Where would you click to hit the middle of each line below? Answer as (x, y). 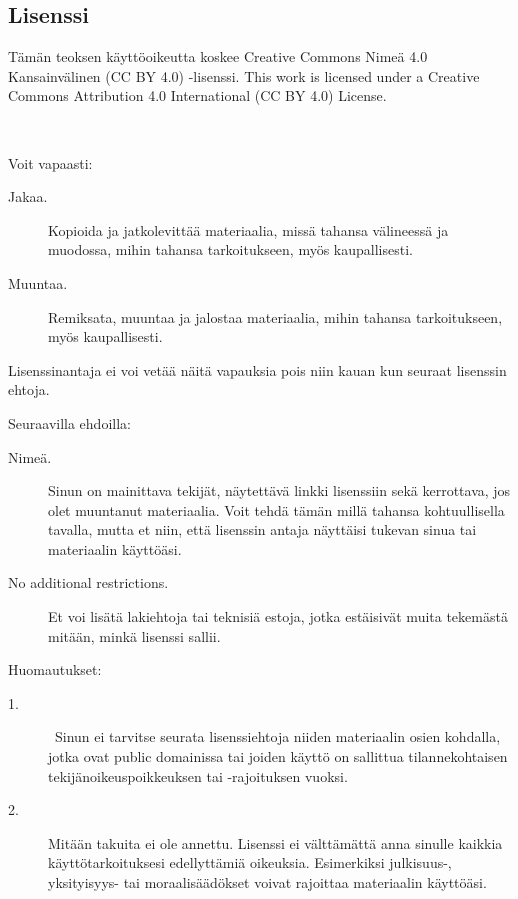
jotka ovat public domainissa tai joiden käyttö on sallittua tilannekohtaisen (278, 756)
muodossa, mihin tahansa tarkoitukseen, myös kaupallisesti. (230, 249)
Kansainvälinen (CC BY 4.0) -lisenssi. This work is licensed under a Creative (244, 75)
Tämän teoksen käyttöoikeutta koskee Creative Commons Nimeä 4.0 (218, 56)
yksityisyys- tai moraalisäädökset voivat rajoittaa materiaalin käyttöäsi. (267, 882)
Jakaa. (28, 196)
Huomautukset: (55, 669)
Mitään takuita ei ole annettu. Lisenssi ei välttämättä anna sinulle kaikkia (275, 842)
